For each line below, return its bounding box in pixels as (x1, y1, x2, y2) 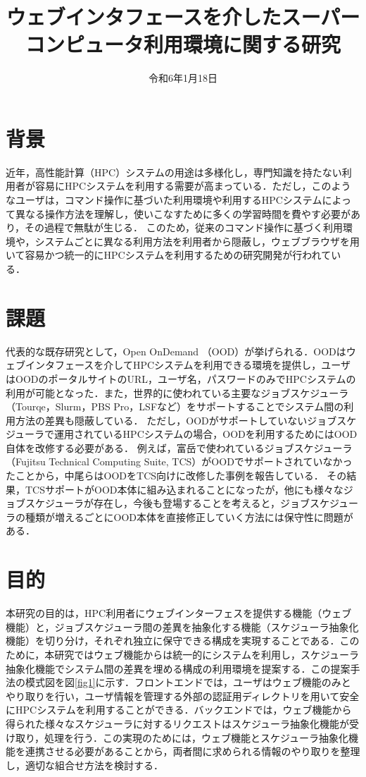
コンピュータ (25, 30, 144, 59)
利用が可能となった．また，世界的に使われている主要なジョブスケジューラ (6, 385, 349, 400)
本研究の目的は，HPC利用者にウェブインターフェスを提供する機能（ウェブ (6, 606, 352, 620)
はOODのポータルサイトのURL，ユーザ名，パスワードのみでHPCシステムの (6, 371, 356, 386)
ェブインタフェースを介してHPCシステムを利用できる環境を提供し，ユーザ (6, 357, 351, 372)
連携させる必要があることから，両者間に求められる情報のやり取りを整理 (25, 744, 360, 759)
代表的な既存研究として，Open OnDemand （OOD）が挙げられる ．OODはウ (6, 343, 356, 358)
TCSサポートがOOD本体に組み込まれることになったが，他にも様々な (25, 482, 343, 496)
